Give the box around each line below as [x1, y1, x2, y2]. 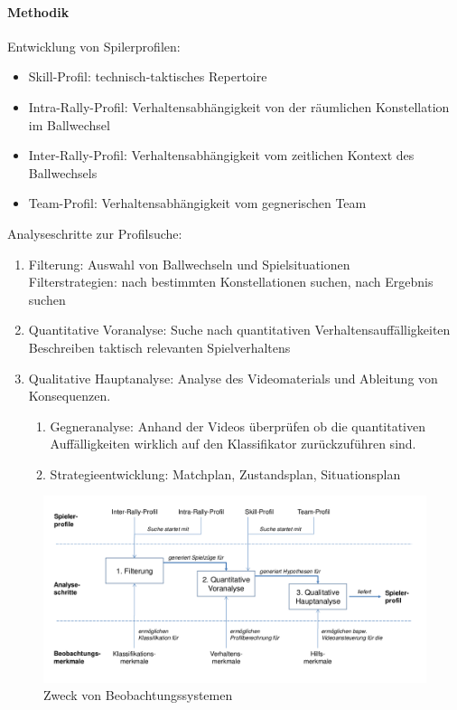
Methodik [7, 2, 70, 21]
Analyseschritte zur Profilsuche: [7, 223, 182, 242]
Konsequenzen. [28, 386, 111, 405]
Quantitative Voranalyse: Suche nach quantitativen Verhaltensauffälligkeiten [28, 320, 451, 339]
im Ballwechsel [28, 115, 110, 134]
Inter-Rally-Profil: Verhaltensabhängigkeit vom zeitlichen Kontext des [28, 146, 415, 165]
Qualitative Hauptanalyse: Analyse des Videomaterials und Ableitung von [28, 368, 438, 387]
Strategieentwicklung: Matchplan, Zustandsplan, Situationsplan [50, 464, 401, 483]
